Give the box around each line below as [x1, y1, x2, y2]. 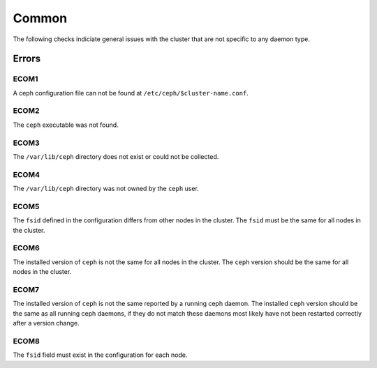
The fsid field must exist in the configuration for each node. [13, 351, 188, 359]
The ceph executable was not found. [13, 121, 119, 129]
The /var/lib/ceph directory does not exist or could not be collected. [13, 152, 219, 160]
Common [13, 10, 68, 26]
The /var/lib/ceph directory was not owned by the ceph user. [13, 185, 199, 193]
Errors [13, 53, 41, 65]
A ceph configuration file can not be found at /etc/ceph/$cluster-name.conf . [13, 89, 249, 97]
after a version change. [13, 319, 80, 328]
